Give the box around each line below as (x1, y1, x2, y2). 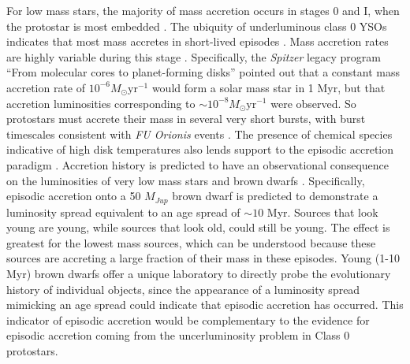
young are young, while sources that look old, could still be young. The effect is (6, 219, 390, 236)
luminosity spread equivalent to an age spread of (6, 203, 240, 220)
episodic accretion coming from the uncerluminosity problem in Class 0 (6, 327, 350, 344)
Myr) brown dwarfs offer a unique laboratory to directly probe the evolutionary (6, 265, 391, 281)
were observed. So (270, 95, 356, 111)
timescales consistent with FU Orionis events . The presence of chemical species (6, 125, 393, 142)
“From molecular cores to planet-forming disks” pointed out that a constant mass (6, 64, 400, 80)
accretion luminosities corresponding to (6, 95, 196, 111)
